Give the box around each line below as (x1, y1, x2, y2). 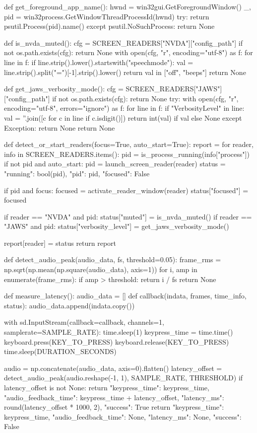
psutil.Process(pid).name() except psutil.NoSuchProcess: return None (4, 21, 215, 31)
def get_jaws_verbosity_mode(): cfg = (4, 83, 124, 94)
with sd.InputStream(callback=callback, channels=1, (4, 317, 165, 327)
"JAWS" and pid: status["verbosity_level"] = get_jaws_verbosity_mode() (4, 221, 229, 231)
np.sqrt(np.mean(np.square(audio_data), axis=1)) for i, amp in (4, 264, 197, 275)
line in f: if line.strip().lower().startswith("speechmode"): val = (4, 57, 193, 67)
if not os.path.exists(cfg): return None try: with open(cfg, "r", (52, 93, 239, 103)
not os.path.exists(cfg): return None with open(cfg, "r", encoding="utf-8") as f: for (4, 47, 253, 58)
